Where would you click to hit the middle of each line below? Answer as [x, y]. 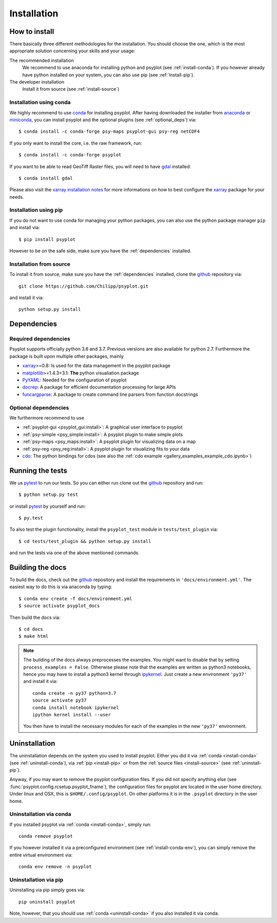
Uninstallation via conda [40, 814]
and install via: [25, 228]
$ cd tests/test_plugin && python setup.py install [85, 541]
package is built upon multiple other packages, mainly [67, 356]
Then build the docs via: [35, 617]
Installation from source [40, 264]
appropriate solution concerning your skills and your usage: [72, 51]
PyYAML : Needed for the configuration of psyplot [74, 380]
